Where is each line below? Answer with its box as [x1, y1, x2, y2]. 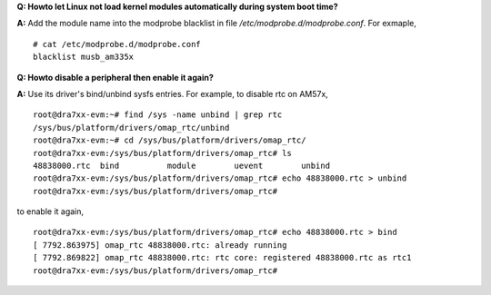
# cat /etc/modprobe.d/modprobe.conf [33, 39, 202, 49]
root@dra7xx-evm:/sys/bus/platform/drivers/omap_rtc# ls [33, 148, 293, 158]
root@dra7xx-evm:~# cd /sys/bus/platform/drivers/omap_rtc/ [33, 135, 306, 145]
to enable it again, [16, 206, 85, 217]
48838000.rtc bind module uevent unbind [33, 160, 331, 171]
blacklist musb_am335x [33, 52, 135, 63]
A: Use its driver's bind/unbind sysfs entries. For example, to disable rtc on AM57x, [16, 88, 329, 99]
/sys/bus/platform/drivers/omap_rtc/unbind [33, 123, 230, 133]
